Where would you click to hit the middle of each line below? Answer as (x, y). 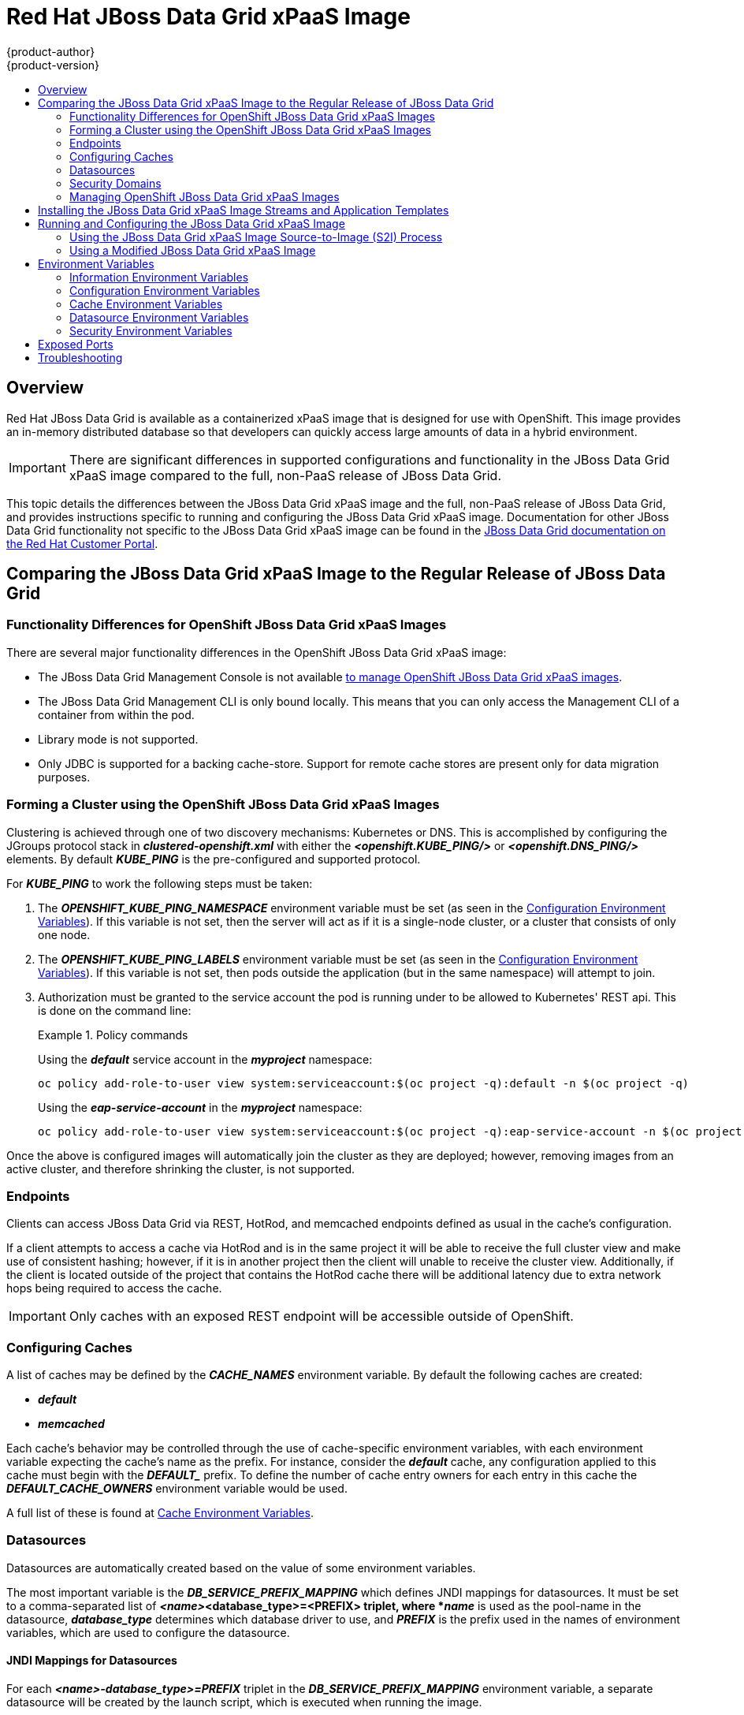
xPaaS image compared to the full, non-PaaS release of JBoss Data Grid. (285, 475)
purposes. (64, 777)
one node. (64, 934)
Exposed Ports (76, 344)
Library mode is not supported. (118, 739)
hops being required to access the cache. (114, 1288)
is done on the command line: (115, 1010)
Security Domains (115, 183)
